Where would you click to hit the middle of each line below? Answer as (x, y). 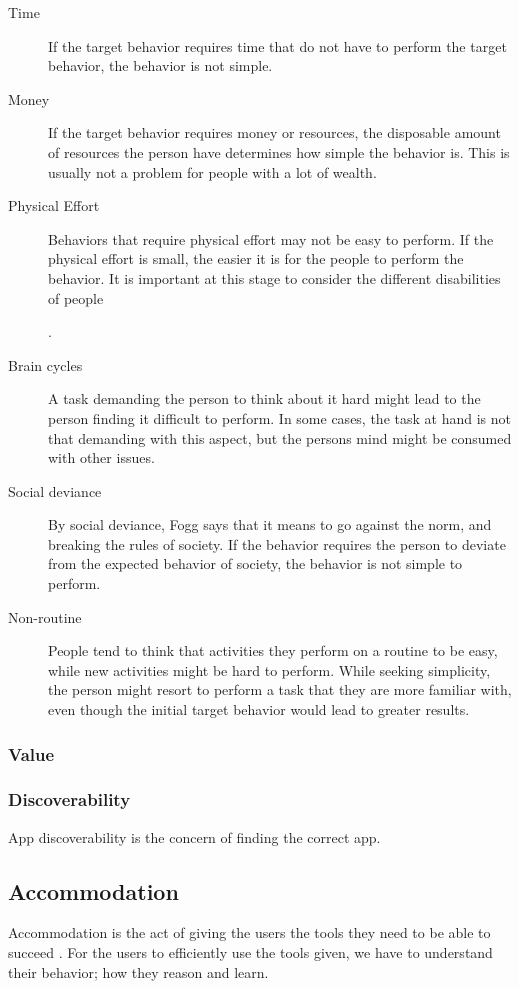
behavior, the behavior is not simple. (160, 65)
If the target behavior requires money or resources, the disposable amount (274, 132)
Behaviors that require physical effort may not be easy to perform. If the (271, 238)
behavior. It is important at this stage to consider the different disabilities (274, 277)
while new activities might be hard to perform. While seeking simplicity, (269, 669)
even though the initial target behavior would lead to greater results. (259, 709)
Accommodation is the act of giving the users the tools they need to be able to (249, 932)
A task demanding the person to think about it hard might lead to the (264, 398)
